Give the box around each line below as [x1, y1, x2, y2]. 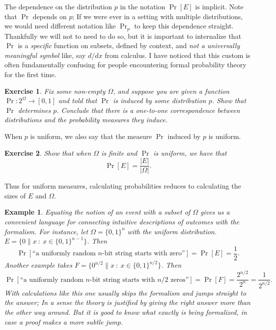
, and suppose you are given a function [113, 85, 230, 96]
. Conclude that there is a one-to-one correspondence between [56, 105, 240, 115]
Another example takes [4, 260, 73, 270]
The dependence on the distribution [4, 1, 112, 11]
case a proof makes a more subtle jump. [4, 316, 123, 327]
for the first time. [4, 69, 56, 80]
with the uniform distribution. [127, 226, 217, 236]
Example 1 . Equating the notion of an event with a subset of [4, 207, 191, 217]
